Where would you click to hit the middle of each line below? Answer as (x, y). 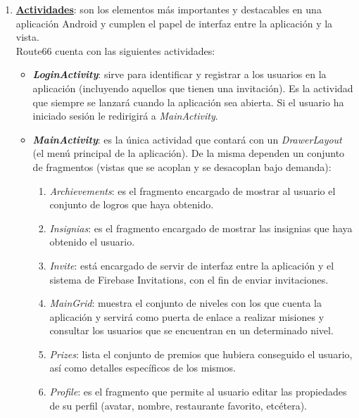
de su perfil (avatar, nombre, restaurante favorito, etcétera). (178, 405)
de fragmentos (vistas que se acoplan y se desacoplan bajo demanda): (182, 166)
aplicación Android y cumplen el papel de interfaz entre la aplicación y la (174, 23)
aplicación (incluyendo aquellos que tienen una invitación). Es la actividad (193, 88)
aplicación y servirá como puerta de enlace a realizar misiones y (187, 316)
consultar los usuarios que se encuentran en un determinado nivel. (191, 330)
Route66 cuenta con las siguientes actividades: (115, 50)
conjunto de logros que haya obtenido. (132, 204)
